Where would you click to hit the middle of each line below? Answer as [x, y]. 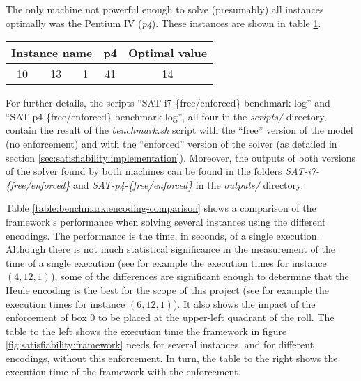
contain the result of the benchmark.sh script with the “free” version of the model [179, 130]
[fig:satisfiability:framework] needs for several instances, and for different [160, 344]
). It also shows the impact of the [244, 303]
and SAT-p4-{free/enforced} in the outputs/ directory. [189, 184]
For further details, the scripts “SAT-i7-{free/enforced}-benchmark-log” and [168, 103]
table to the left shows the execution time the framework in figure [146, 331]
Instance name [52, 53]
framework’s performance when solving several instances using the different [166, 221]
